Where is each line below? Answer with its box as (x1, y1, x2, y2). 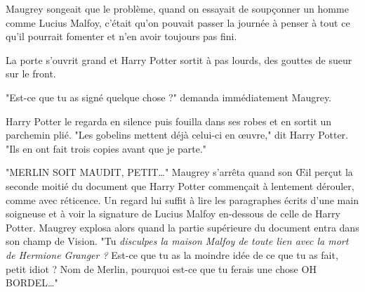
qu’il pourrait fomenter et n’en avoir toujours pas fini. (6, 29, 237, 44)
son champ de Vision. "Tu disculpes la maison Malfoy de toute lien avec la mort (6, 234, 349, 248)
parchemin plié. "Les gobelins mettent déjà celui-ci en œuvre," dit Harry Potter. (6, 127, 348, 142)
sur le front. (6, 66, 56, 81)
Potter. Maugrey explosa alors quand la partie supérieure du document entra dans (6, 220, 359, 234)
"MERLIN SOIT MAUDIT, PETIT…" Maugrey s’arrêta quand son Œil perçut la (6, 165, 353, 179)
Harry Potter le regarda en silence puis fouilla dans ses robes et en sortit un (6, 113, 332, 128)
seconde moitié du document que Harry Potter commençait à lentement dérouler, (6, 178, 354, 193)
